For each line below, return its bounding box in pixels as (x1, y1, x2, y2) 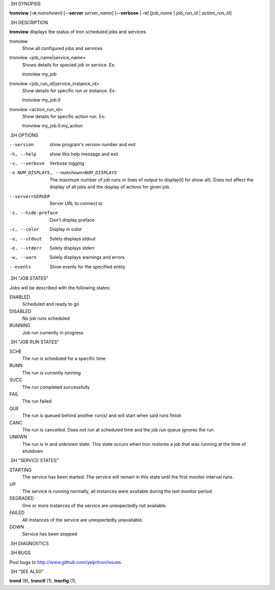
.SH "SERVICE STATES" (9, 458, 59, 464)
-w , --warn (9, 255, 37, 260)
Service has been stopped (22, 531, 77, 537)
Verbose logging (49, 160, 85, 167)
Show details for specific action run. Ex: (22, 114, 105, 120)
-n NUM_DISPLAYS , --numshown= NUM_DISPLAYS (9, 170, 117, 176)
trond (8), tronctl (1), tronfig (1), (9, 578, 77, 584)
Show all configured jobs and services (22, 45, 103, 51)
